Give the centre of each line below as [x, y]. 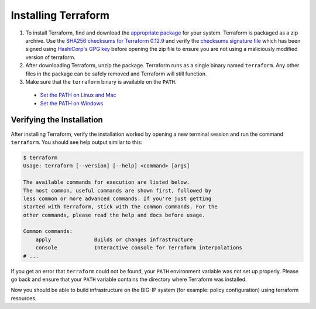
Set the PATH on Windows [72, 103]
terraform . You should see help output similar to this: [77, 142]
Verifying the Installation [57, 120]
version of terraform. [51, 57]
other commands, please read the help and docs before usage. [114, 215]
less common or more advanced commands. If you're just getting [117, 198]
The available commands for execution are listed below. [107, 182]
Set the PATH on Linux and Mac [78, 95]
